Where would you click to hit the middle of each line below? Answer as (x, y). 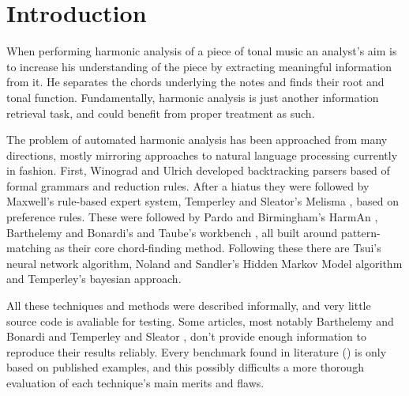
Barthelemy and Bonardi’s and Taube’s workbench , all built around (172, 232)
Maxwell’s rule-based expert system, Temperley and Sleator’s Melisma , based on (203, 201)
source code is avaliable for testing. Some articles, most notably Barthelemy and (200, 321)
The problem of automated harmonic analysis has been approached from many (197, 140)
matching (29, 248)
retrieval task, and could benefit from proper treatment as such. (161, 113)
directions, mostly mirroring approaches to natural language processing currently (202, 155)
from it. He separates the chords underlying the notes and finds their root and (195, 82)
